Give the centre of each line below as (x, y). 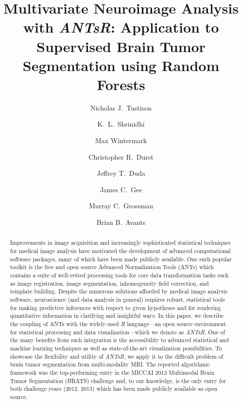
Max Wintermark (121, 140)
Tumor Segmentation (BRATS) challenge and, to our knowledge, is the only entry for (118, 380)
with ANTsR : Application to (121, 27)
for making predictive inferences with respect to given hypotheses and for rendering (115, 307)
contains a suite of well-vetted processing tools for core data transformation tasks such (119, 275)
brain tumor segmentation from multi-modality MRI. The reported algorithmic (110, 364)
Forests (121, 84)
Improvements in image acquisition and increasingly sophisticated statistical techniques (120, 243)
